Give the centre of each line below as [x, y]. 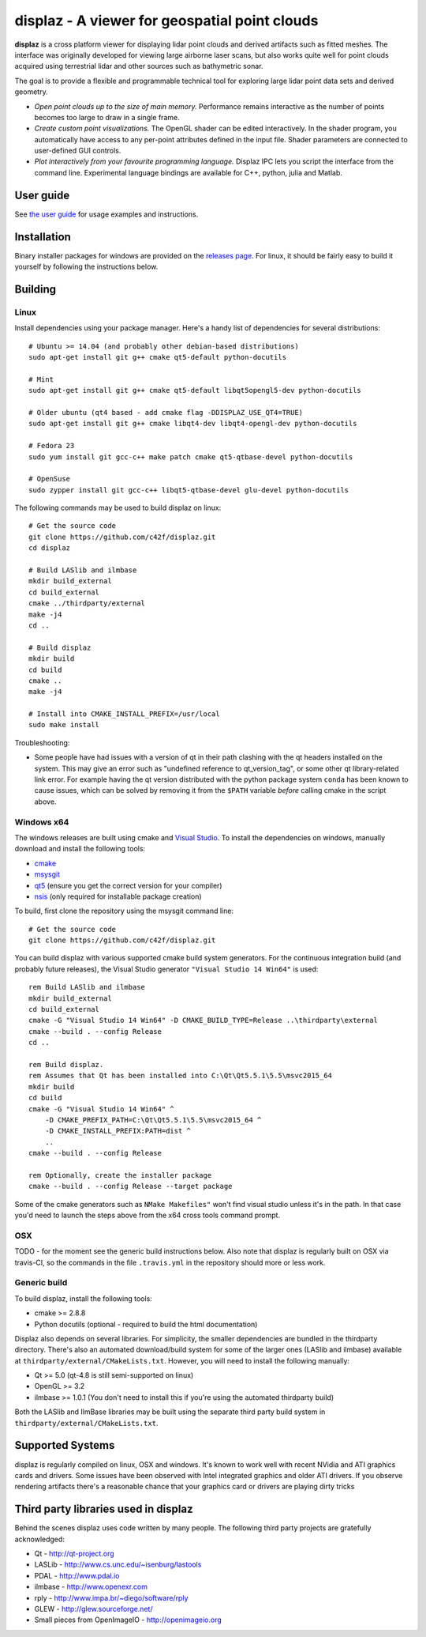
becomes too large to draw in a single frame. [107, 117]
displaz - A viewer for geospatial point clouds [166, 21]
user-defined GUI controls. [78, 151]
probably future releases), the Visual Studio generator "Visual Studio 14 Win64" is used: [166, 969]
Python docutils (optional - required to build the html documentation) [146, 1324]
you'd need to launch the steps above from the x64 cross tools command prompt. [147, 1215]
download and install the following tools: [80, 849]
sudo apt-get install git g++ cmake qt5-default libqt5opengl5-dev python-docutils [195, 390]
